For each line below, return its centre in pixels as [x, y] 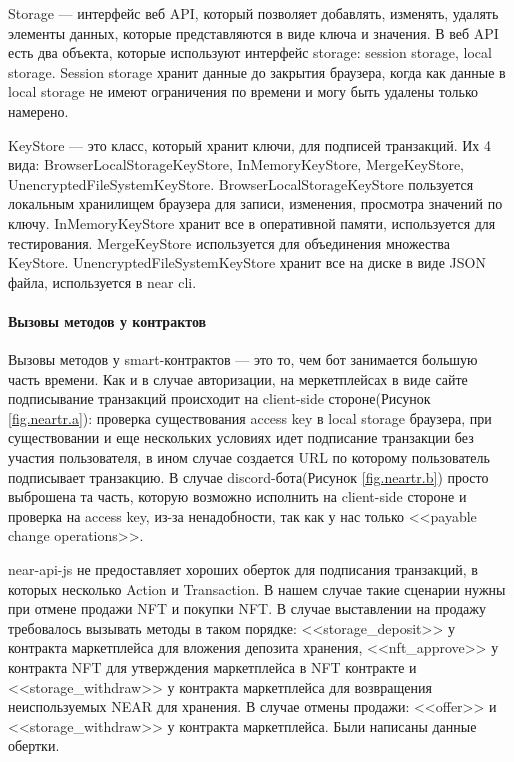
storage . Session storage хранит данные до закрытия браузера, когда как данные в [257, 71]
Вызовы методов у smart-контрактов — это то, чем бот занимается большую [243, 359]
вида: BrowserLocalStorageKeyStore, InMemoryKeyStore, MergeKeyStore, [236, 164]
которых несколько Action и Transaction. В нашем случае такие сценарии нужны [257, 588]
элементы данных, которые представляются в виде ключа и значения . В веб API [253, 32]
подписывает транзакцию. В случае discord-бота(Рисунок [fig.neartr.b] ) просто [248, 476]
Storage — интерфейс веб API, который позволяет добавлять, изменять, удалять [253, 13]
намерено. [38, 110]
